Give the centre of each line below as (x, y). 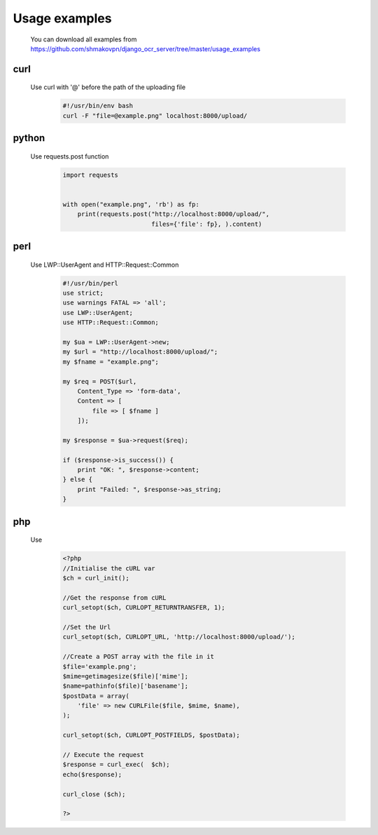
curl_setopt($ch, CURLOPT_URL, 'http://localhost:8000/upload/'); (179, 637)
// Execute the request (104, 755)
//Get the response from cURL (114, 597)
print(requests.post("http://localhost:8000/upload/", (173, 214)
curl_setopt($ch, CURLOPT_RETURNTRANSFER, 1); (144, 608)
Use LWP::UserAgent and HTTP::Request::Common (105, 265)
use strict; (83, 293)
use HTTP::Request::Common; (111, 322)
